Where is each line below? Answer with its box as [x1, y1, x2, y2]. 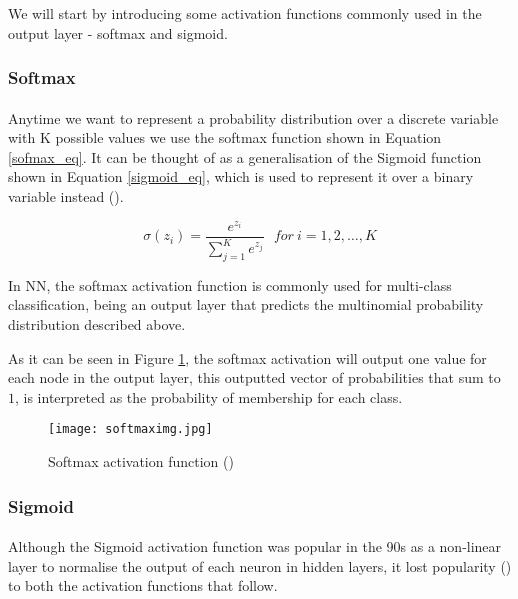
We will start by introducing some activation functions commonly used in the [8, 3, 482, 23]
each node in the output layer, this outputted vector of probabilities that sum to [8, 367, 501, 388]
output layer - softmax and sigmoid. [8, 22, 228, 43]
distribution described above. [8, 314, 186, 335]
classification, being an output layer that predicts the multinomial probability [8, 294, 484, 315]
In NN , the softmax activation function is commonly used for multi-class [8, 274, 452, 295]
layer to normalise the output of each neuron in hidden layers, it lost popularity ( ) [8, 555, 512, 576]
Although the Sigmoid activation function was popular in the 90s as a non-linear [8, 536, 502, 557]
